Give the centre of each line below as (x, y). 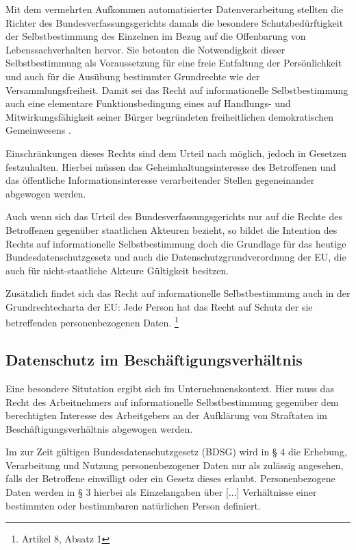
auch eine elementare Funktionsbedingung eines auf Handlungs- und (148, 103)
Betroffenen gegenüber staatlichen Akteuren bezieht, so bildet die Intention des (171, 229)
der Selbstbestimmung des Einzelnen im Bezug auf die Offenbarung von (156, 36)
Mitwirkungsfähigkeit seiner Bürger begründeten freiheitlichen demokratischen (170, 116)
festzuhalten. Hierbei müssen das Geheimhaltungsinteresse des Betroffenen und (171, 166)
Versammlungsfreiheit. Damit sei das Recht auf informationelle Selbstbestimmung (177, 89)
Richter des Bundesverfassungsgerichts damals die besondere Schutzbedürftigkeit (175, 22)
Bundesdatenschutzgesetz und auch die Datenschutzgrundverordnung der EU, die (176, 257)
